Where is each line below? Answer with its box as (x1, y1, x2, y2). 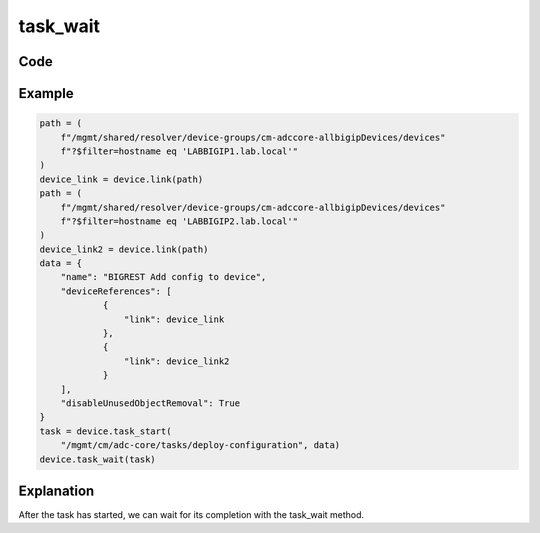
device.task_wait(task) (39, 453, 157, 465)
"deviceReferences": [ (60, 285, 172, 297)
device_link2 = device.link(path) (39, 243, 209, 255)
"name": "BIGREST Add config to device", (60, 271, 267, 283)
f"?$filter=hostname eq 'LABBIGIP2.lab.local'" (60, 215, 299, 227)
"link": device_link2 (123, 355, 230, 367)
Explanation (18, 482, 95, 499)
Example (18, 85, 74, 102)
